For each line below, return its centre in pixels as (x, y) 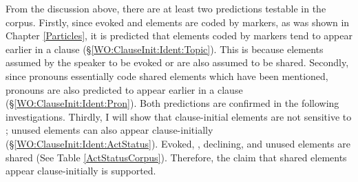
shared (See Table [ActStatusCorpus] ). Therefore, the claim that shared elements (176, 157)
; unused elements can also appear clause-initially (109, 130)
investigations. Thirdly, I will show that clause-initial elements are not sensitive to (179, 116)
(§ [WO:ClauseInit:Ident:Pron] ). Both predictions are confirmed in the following (172, 103)
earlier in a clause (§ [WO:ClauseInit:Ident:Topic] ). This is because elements (165, 49)
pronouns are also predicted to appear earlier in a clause (124, 89)
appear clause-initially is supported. (81, 171)
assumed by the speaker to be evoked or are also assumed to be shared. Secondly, (177, 62)
